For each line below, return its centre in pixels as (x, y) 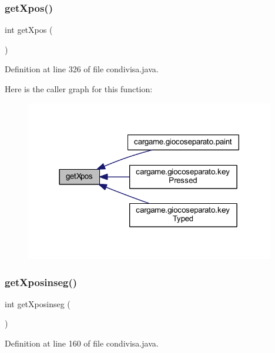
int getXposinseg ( (38, 303)
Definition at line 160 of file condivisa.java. (82, 343)
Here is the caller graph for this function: (79, 89)
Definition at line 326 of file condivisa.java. (82, 69)
